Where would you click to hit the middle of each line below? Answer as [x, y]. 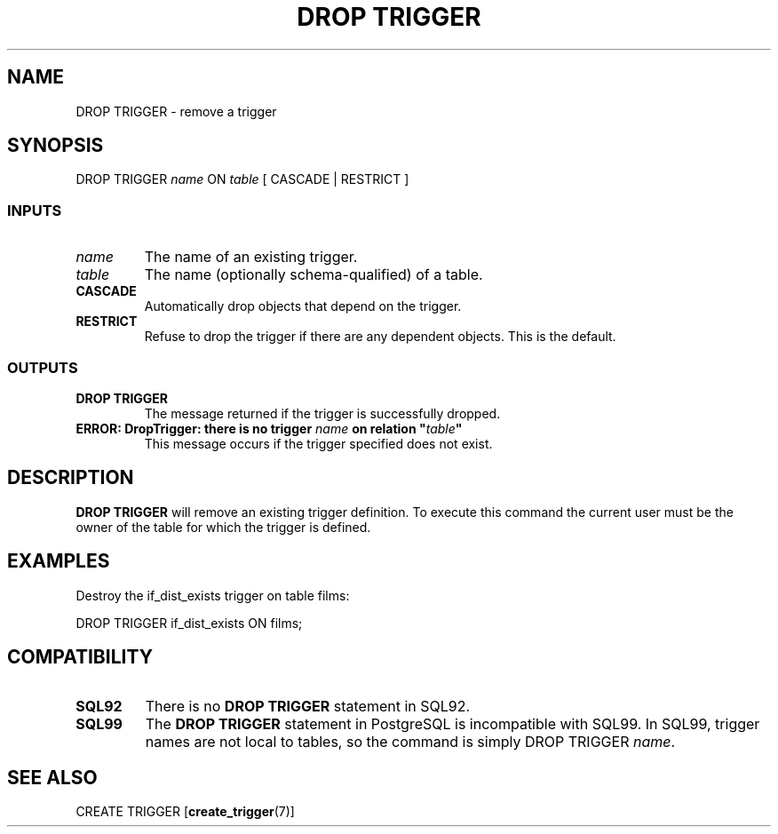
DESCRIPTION [71, 478]
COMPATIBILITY [80, 657]
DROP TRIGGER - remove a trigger [176, 111]
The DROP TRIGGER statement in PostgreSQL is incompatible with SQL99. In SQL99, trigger [453, 724]
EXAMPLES [59, 561]
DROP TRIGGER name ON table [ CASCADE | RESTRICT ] [242, 179]
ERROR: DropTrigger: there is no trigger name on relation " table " [269, 428]
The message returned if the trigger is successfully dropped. [322, 413]
